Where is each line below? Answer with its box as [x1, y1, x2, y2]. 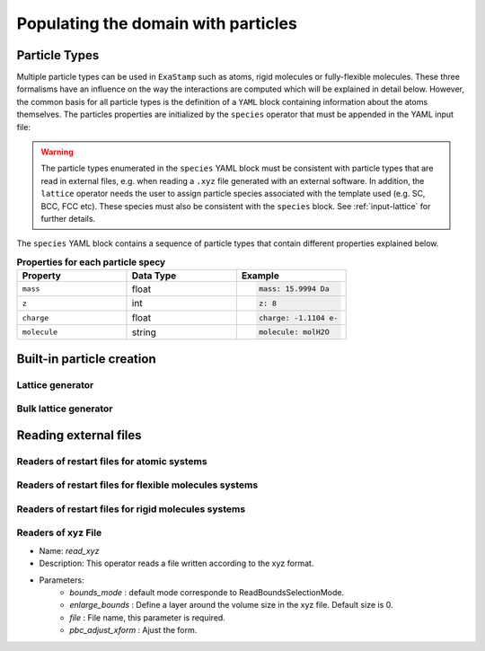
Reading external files [16, 427, 143, 443]
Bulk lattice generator [16, 402, 113, 415]
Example [241, 269, 280, 282]
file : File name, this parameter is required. [69, 611, 226, 623]
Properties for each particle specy [16, 256, 166, 268]
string [131, 326, 157, 339]
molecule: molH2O [259, 328, 330, 337]
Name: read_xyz [39, 545, 100, 556]
